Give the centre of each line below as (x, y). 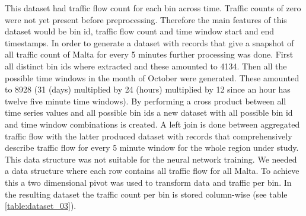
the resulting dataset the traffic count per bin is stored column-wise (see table (146, 194)
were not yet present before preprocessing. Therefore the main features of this (146, 19)
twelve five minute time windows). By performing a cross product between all (146, 101)
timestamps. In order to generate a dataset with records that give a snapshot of (149, 42)
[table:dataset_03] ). (41, 206)
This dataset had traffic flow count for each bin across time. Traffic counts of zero (153, 8)
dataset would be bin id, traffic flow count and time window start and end (140, 31)
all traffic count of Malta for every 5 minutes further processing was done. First (149, 54)
